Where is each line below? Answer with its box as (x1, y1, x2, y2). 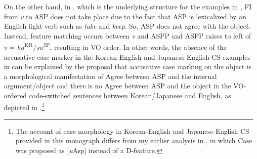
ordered (4, 90, 27, 100)
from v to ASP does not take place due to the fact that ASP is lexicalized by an (4, 11, 247, 21)
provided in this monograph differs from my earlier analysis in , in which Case (15, 135, 252, 146)
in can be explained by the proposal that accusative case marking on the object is (4, 61, 252, 72)
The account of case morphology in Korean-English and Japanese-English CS (15, 125, 250, 136)
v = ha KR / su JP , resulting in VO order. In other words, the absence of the (4, 40, 227, 52)
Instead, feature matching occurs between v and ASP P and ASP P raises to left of (4, 30, 251, 40)
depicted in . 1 (4, 100, 45, 112)
